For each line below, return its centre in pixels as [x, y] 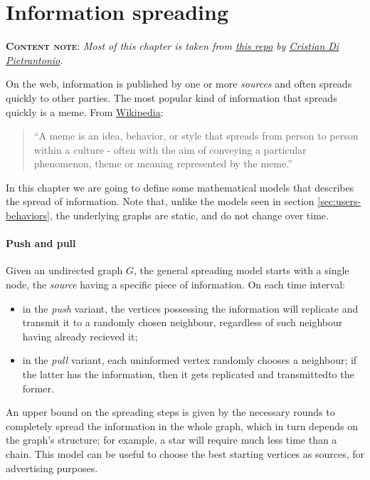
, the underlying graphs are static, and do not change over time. [189, 215]
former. [38, 388]
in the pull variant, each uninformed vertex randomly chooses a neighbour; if [190, 360]
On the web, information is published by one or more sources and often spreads [179, 84]
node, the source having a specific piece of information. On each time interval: [175, 285]
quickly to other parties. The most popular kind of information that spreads [171, 97]
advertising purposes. [52, 468]
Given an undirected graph [64, 270]
